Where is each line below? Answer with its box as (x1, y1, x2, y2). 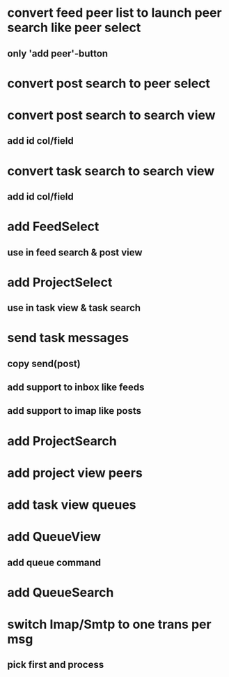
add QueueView (7, 529, 102, 545)
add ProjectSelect (7, 274, 113, 290)
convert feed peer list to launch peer (7, 5, 222, 21)
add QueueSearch (7, 584, 114, 600)
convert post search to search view (7, 107, 216, 123)
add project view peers (7, 465, 143, 481)
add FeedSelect (7, 218, 100, 235)
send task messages (7, 330, 129, 346)
